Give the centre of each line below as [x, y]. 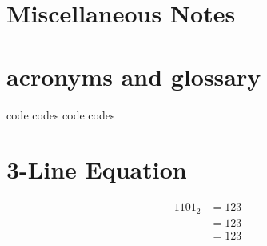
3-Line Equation [97, 169]
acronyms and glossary [134, 76]
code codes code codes [61, 114]
